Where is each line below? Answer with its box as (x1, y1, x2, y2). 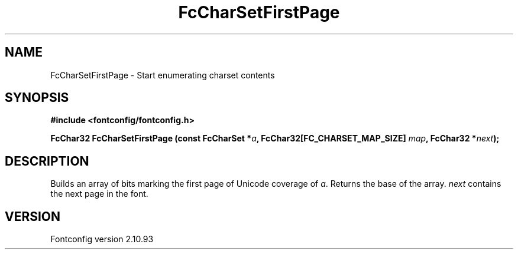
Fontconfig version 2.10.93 (50, 234, 154, 245)
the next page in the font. (50, 189, 148, 199)
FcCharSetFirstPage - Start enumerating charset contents (50, 70, 275, 80)
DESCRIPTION (5, 153, 89, 169)
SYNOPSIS (5, 90, 69, 105)
